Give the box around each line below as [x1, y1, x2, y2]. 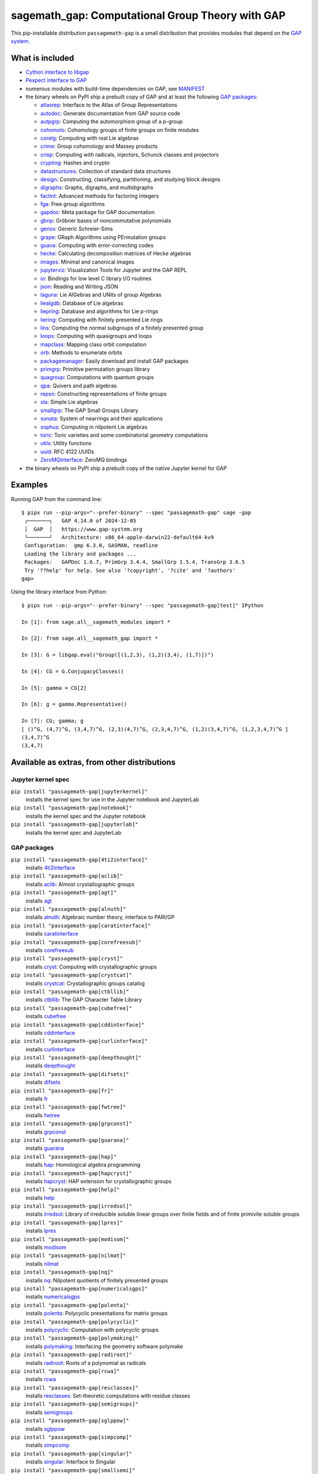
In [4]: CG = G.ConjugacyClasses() [21, 668, 124, 675]
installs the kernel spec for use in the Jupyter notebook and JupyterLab [25, 796, 200, 803]
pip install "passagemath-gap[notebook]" [11, 805, 132, 811]
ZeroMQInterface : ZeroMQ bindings [40, 456, 127, 463]
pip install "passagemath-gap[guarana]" [11, 1137, 130, 1143]
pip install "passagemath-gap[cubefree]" [11, 1005, 132, 1011]
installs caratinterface [25, 930, 79, 937]
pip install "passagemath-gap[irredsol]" [11, 1203, 132, 1210]
